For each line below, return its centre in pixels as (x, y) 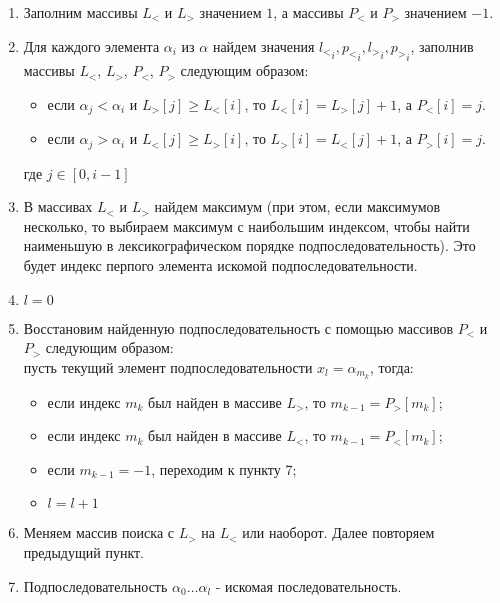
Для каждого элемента (91, 45)
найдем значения (263, 45)
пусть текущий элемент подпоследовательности (168, 366)
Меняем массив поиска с (98, 532)
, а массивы (308, 12)
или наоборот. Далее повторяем (338, 532)
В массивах (58, 206)
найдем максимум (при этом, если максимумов (297, 206)
